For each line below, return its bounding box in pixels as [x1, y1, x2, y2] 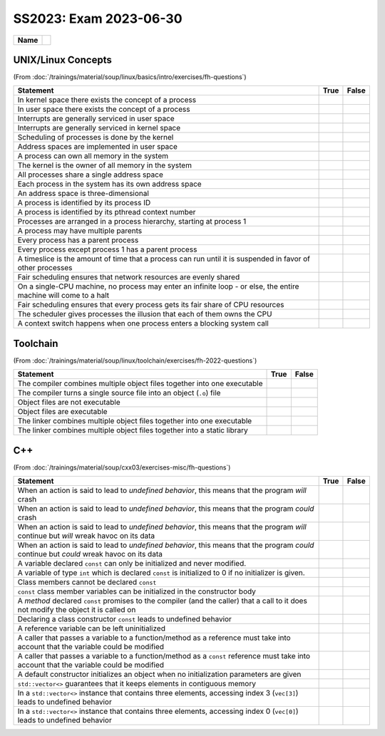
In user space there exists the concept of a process [17, 104, 190, 114]
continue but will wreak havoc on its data [17, 531, 155, 541]
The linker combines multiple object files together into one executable [17, 416, 252, 426]
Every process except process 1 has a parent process [17, 244, 197, 254]
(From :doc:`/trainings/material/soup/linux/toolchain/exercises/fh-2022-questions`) [13, 356, 257, 365]
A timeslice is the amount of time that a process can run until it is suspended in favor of [17, 254, 310, 264]
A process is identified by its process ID [17, 198, 151, 208]
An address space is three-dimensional [17, 189, 150, 199]
